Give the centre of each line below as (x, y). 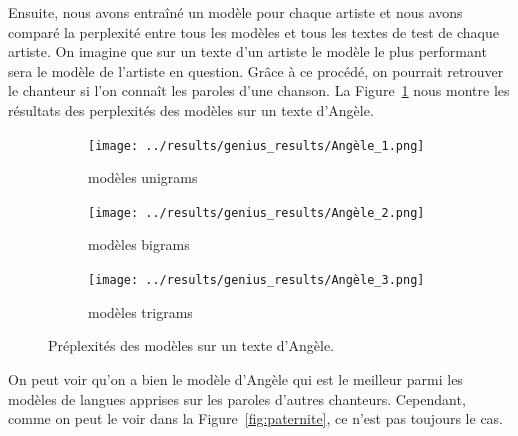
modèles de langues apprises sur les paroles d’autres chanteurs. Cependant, (237, 398)
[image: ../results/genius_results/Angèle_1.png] (256, 145)
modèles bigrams (139, 244)
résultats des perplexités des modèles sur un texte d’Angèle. (191, 109)
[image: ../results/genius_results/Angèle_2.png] (256, 212)
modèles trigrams (140, 311)
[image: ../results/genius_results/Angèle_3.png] (256, 280)
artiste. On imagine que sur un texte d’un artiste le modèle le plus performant (247, 51)
